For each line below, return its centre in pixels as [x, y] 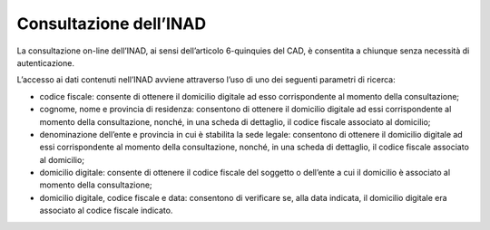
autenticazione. [45, 62]
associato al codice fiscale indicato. [106, 211]
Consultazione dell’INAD [112, 24]
